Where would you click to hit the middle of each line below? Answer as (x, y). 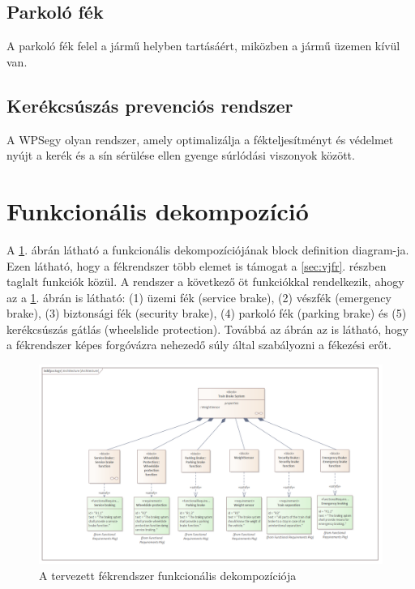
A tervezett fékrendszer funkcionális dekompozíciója (168, 575)
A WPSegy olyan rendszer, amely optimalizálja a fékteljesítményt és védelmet (200, 139)
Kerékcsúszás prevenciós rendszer (150, 105)
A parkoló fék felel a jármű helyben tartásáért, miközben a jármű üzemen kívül (203, 46)
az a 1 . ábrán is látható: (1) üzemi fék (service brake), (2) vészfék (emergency (199, 297)
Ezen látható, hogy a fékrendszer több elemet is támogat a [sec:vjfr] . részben (197, 265)
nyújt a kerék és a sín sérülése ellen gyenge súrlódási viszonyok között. (181, 155)
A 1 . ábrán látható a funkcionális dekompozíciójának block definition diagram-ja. (208, 249)
